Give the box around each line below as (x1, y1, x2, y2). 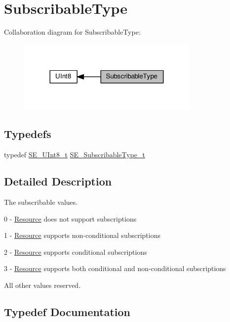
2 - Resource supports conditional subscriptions (4, 246, 147, 257)
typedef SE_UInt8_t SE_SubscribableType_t (4, 149, 146, 160)
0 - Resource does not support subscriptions (4, 213, 137, 224)
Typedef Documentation (4, 304, 130, 320)
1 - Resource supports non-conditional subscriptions (4, 230, 160, 240)
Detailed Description (4, 174, 112, 189)
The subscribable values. (4, 197, 78, 207)
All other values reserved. (4, 280, 81, 290)
